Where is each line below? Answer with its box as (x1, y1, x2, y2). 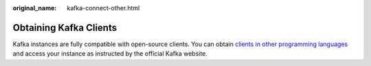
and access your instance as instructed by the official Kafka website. (12, 49, 207, 58)
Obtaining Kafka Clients (12, 21, 117, 34)
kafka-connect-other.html (67, 4, 140, 12)
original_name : (12, 4, 57, 12)
